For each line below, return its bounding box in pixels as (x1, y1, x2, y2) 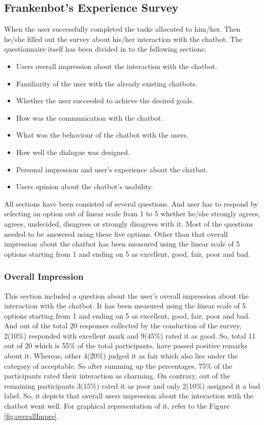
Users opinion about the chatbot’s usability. (16, 181, 153, 192)
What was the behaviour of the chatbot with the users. (16, 129, 188, 140)
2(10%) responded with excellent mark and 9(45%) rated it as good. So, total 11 (4, 330, 256, 341)
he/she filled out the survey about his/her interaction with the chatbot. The (4, 33, 243, 44)
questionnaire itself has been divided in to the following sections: (4, 43, 206, 54)
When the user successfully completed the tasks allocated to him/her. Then (4, 24, 241, 34)
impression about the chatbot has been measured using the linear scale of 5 (4, 238, 240, 249)
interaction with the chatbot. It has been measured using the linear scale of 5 (4, 300, 246, 311)
